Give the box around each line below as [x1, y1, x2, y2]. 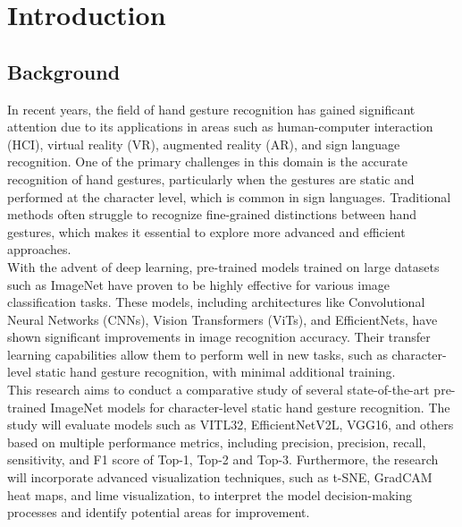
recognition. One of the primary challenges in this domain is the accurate [7, 152, 407, 171]
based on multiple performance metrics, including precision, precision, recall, [7, 432, 426, 451]
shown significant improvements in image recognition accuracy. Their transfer [7, 327, 431, 346]
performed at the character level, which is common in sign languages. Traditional [7, 187, 451, 206]
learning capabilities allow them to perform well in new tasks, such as [7, 344, 388, 363]
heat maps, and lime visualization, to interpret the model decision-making [7, 485, 412, 504]
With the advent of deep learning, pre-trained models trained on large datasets [7, 257, 440, 276]
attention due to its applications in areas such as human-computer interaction [7, 117, 433, 136]
